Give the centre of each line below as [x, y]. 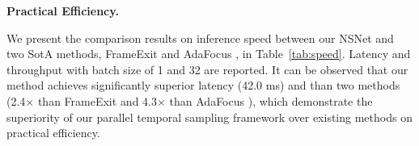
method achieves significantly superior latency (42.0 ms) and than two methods [203, 85]
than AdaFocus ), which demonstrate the [271, 100]
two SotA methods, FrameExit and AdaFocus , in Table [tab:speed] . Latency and [209, 54]
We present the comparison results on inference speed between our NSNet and [200, 38]
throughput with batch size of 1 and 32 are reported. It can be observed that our [207, 69]
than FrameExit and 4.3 [97, 100]
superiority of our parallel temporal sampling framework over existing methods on [209, 117]
